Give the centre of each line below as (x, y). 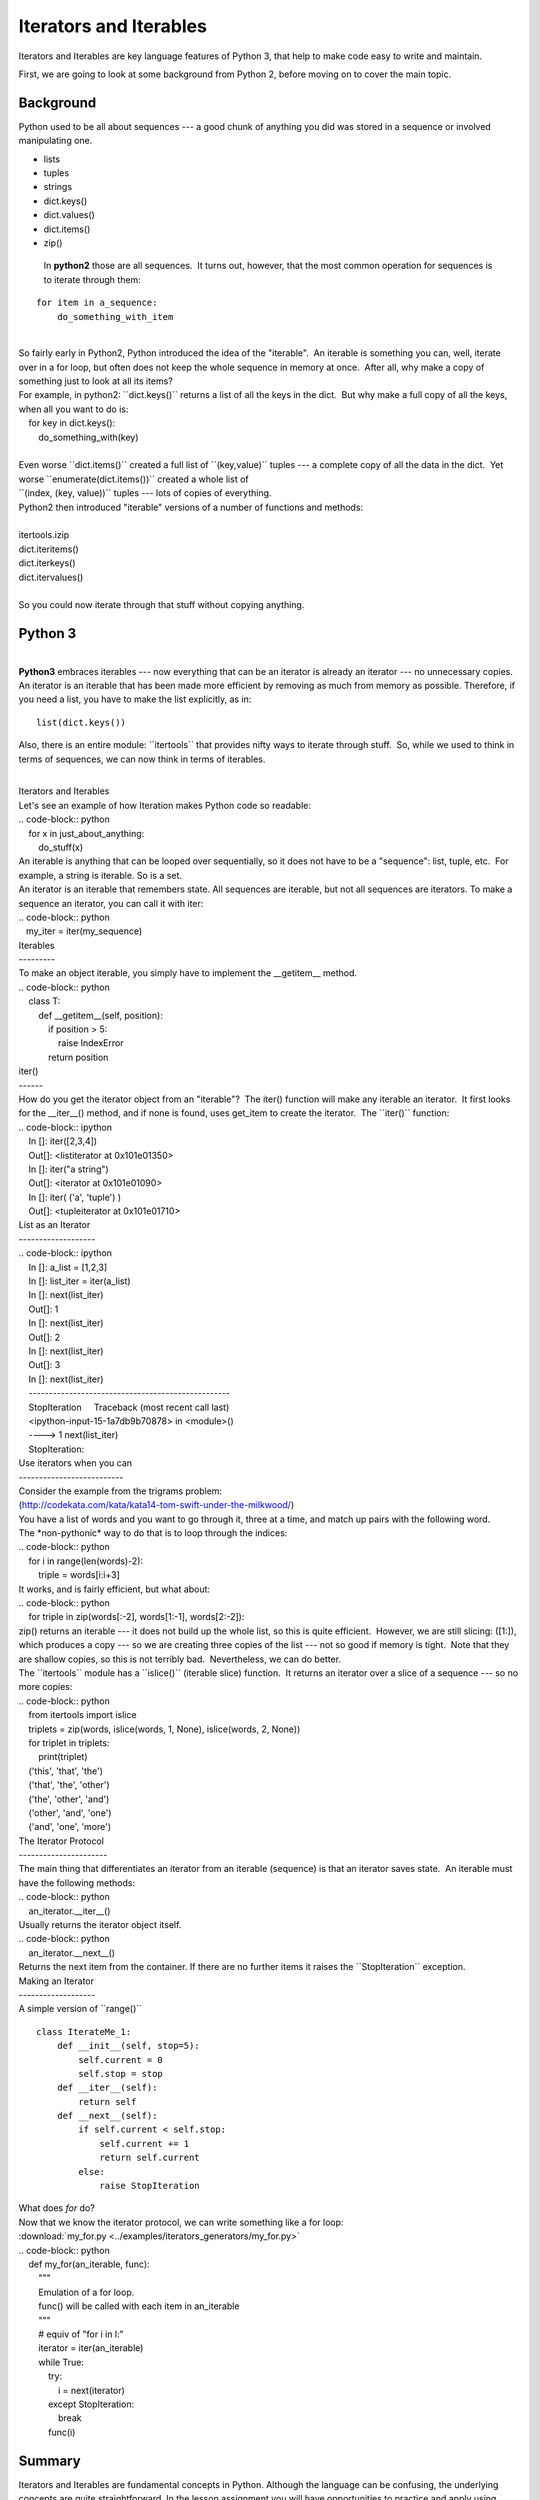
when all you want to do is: (73, 409)
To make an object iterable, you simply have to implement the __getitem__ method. (187, 973)
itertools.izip (44, 535)
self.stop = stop (121, 2073)
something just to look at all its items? (96, 381)
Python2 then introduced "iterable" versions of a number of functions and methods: (191, 507)
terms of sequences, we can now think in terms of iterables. (142, 759)
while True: (61, 2362)
